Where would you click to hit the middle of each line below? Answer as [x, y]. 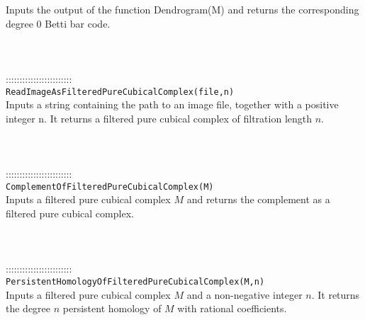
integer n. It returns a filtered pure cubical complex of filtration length [159, 118]
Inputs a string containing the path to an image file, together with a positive [172, 104]
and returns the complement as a [258, 199]
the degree [28, 308]
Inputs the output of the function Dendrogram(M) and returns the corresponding [182, 9]
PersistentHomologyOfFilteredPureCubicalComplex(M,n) [135, 282]
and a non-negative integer [245, 294]
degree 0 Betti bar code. [58, 23]
